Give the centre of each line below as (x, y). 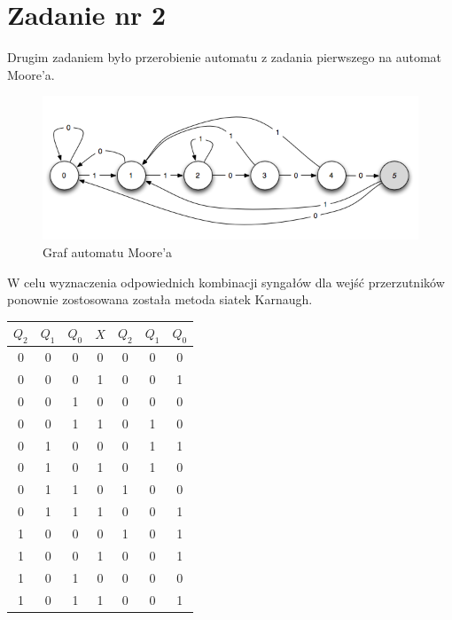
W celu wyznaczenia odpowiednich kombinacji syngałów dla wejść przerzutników (226, 282)
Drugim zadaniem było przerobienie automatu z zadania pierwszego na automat (225, 57)
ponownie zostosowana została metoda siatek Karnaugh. (160, 299)
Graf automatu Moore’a (108, 251)
